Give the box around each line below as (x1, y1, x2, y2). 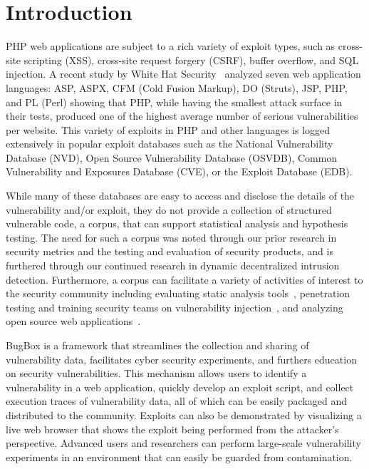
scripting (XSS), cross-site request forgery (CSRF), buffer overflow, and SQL (24, 52, 359, 67)
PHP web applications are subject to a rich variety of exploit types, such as (6, 38, 336, 53)
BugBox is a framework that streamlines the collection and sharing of (6, 338, 309, 352)
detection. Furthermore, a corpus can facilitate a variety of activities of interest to (6, 272, 363, 287)
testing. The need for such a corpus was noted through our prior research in (6, 230, 337, 244)
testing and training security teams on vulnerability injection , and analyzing (6, 299, 343, 314)
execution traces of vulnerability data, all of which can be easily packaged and (6, 393, 347, 408)
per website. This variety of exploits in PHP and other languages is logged (6, 122, 331, 137)
